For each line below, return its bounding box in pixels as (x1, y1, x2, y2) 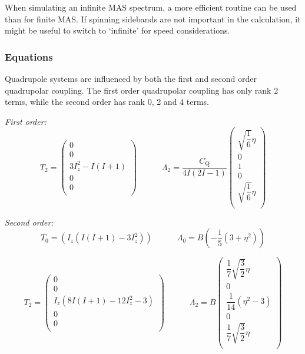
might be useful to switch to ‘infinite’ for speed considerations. (5, 24, 230, 37)
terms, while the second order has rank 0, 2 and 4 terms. (5, 95, 209, 108)
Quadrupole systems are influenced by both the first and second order (5, 72, 257, 84)
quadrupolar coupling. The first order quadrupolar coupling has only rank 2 (5, 84, 279, 96)
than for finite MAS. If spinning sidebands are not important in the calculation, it (5, 12, 301, 25)
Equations (5, 49, 53, 64)
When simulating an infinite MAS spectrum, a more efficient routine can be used (5, 1, 297, 13)
